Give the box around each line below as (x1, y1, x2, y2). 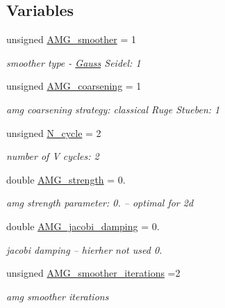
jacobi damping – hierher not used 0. (6, 242, 162, 257)
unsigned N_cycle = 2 (6, 125, 101, 140)
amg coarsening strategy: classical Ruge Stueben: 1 (6, 102, 220, 116)
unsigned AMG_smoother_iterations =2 (6, 266, 181, 280)
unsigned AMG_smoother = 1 (6, 32, 136, 47)
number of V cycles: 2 (6, 149, 99, 163)
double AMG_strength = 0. (6, 172, 126, 186)
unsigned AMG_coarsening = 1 (6, 79, 142, 93)
